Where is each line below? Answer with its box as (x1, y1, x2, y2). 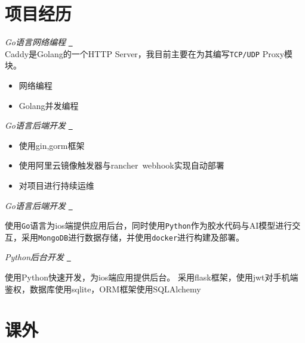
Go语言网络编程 (5, 36, 66, 48)
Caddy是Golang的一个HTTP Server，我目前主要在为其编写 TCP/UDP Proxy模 (5, 47, 293, 60)
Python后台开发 (5, 251, 64, 263)
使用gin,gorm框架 (19, 139, 85, 151)
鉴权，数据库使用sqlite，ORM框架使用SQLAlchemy (5, 282, 201, 295)
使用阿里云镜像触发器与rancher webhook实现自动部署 (19, 159, 224, 171)
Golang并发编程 (19, 99, 79, 111)
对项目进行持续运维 (19, 179, 94, 191)
